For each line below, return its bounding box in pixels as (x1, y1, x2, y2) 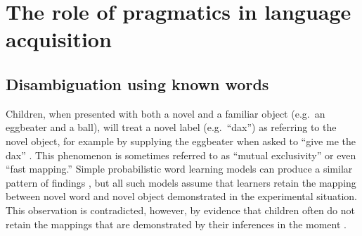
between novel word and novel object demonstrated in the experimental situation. (6, 189, 357, 204)
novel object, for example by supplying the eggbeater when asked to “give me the (6, 133, 356, 148)
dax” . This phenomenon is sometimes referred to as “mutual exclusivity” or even (6, 147, 356, 162)
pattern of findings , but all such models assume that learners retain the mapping (6, 175, 356, 190)
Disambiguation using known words (6, 73, 269, 94)
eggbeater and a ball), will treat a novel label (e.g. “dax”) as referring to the (6, 120, 337, 135)
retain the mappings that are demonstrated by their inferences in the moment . (6, 216, 347, 231)
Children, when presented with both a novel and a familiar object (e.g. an (6, 106, 325, 120)
